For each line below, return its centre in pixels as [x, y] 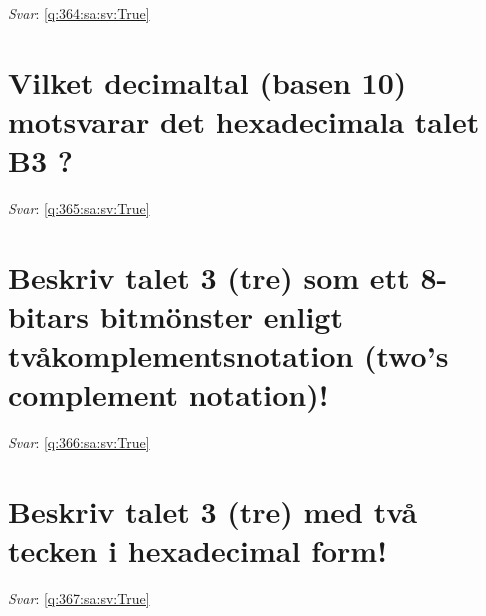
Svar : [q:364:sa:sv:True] [79, 13]
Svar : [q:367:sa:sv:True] [79, 598]
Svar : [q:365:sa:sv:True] [79, 208]
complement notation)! [168, 394]
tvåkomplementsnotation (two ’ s [228, 355]
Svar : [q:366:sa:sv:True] [79, 442]
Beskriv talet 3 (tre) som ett [209, 276]
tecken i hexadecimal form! [197, 550]
